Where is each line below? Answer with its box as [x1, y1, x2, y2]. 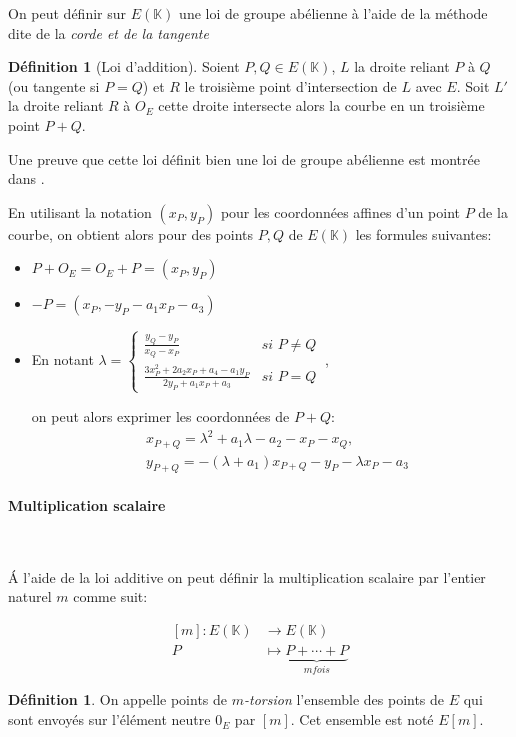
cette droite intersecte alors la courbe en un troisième [158, 95, 485, 116]
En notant [31, 349, 94, 370]
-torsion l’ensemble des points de [244, 689, 445, 710]
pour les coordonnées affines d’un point [220, 201, 461, 222]
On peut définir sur [8, 3, 127, 23]
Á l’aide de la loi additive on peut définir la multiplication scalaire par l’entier [8, 566, 486, 587]
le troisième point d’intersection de [184, 75, 397, 96]
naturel [8, 586, 52, 607]
